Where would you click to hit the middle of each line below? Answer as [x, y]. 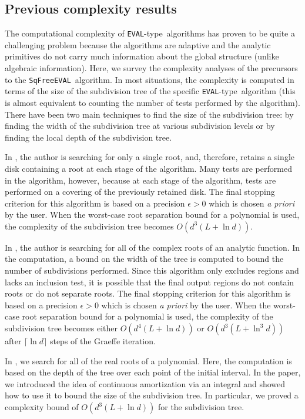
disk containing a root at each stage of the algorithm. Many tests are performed [148, 168]
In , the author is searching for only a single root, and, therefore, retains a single [150, 157]
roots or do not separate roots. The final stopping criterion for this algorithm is [148, 293]
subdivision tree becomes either [61, 328]
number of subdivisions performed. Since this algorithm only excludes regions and [152, 270]
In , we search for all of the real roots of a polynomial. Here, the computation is [148, 360]
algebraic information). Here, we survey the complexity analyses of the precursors [151, 68]
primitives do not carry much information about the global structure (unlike [142, 56]
